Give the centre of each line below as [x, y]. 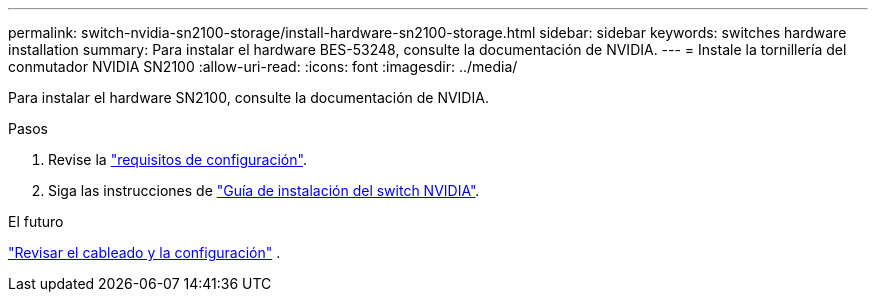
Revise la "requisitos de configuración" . [177, 159]
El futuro [36, 221]
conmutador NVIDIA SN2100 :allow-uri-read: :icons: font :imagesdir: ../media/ [263, 66]
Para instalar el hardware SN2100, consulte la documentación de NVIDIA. [248, 97]
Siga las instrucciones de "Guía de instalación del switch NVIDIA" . [264, 190]
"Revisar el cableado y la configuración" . [144, 252]
